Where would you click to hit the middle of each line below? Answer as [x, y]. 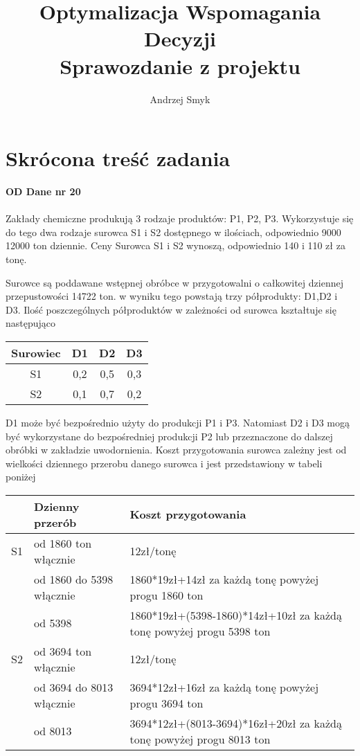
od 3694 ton [63, 651]
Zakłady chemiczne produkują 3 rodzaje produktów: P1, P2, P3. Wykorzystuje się [180, 218]
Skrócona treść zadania [118, 158]
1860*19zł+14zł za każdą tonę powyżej [224, 579]
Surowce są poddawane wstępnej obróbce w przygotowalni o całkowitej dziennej [174, 282]
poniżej [21, 477]
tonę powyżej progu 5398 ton [200, 631]
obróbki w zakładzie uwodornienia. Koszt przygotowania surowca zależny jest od [176, 450]
